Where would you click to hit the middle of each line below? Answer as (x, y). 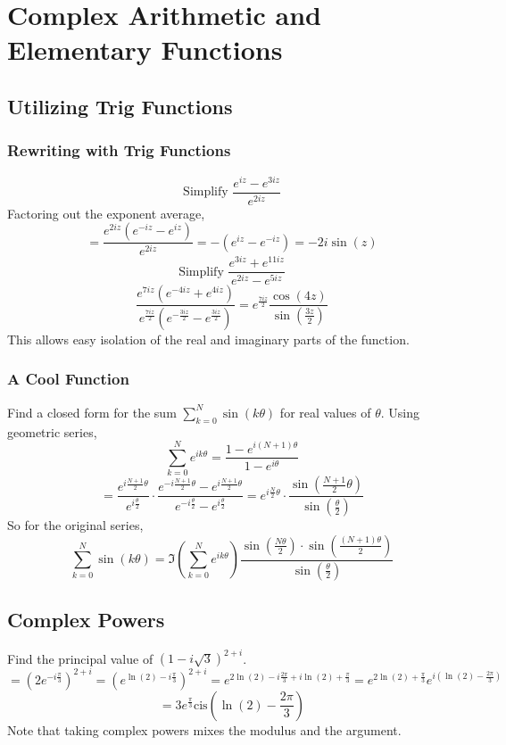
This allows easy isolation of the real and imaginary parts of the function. (208, 339)
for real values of (325, 412)
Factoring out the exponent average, (106, 213)
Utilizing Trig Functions (120, 106)
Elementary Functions (145, 50)
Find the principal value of (80, 658)
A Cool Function (68, 379)
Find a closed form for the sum (92, 412)
